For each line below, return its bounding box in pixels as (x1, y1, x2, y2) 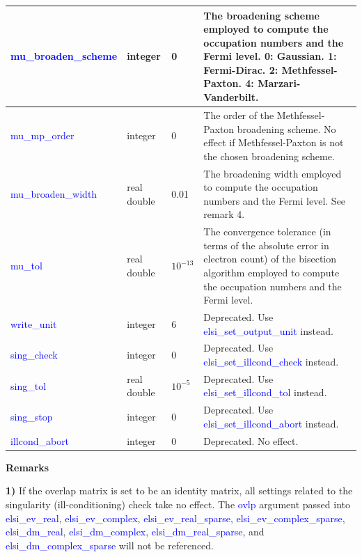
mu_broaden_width (10, 186, 97, 201)
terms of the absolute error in (203, 237, 329, 252)
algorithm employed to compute (203, 265, 340, 279)
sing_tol (10, 378, 47, 393)
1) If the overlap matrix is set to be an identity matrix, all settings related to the (6, 483, 353, 498)
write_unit (10, 316, 57, 331)
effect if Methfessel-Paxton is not (203, 135, 344, 150)
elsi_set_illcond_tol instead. (203, 385, 327, 400)
